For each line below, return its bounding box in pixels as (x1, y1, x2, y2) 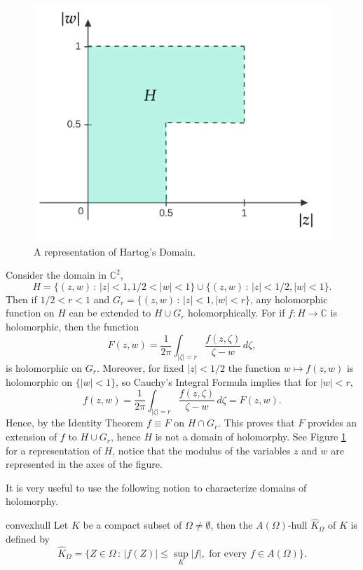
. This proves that (218, 415, 295, 430)
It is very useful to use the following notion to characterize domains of (6, 480, 307, 494)
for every (209, 548, 247, 559)
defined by (6, 531, 50, 545)
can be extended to (69, 305, 151, 320)
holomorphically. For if (188, 305, 285, 320)
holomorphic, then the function (6, 319, 139, 334)
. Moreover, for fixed (96, 360, 184, 375)
